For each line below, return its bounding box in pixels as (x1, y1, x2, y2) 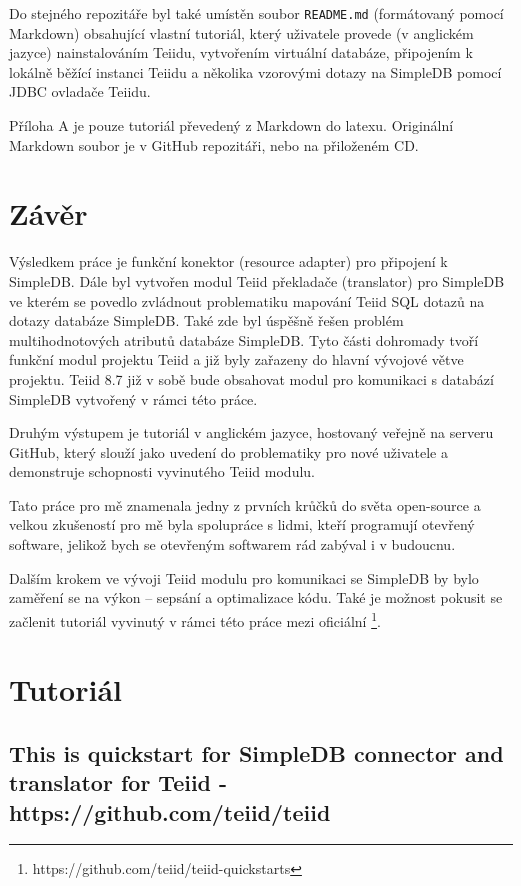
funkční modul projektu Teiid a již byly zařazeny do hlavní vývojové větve (9, 349, 464, 370)
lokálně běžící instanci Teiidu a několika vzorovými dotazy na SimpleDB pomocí (9, 61, 502, 82)
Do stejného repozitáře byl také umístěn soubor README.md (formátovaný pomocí (9, 3, 504, 23)
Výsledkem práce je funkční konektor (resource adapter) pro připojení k (9, 251, 448, 272)
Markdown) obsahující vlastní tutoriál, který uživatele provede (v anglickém (9, 22, 474, 43)
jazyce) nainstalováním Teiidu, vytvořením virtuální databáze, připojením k (9, 42, 473, 63)
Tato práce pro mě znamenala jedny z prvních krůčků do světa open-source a (9, 494, 481, 515)
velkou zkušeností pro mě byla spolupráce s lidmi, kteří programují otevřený (9, 514, 475, 535)
